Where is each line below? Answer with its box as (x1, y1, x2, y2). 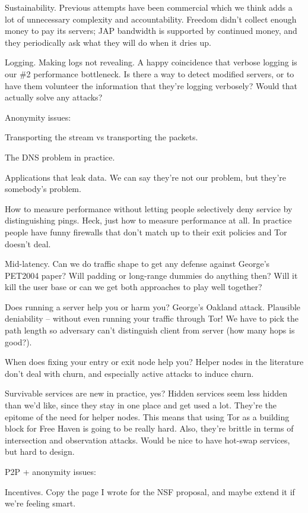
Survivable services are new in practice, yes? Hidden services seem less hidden (5, 387, 287, 399)
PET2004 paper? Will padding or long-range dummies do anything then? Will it (5, 269, 298, 281)
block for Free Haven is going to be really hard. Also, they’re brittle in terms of (5, 422, 294, 435)
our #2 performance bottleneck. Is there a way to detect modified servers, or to (5, 67, 294, 80)
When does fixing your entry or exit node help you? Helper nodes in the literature (5, 355, 304, 368)
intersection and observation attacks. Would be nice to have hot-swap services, (5, 433, 290, 446)
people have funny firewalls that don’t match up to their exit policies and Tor (5, 225, 287, 238)
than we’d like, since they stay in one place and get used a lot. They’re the (5, 399, 277, 411)
